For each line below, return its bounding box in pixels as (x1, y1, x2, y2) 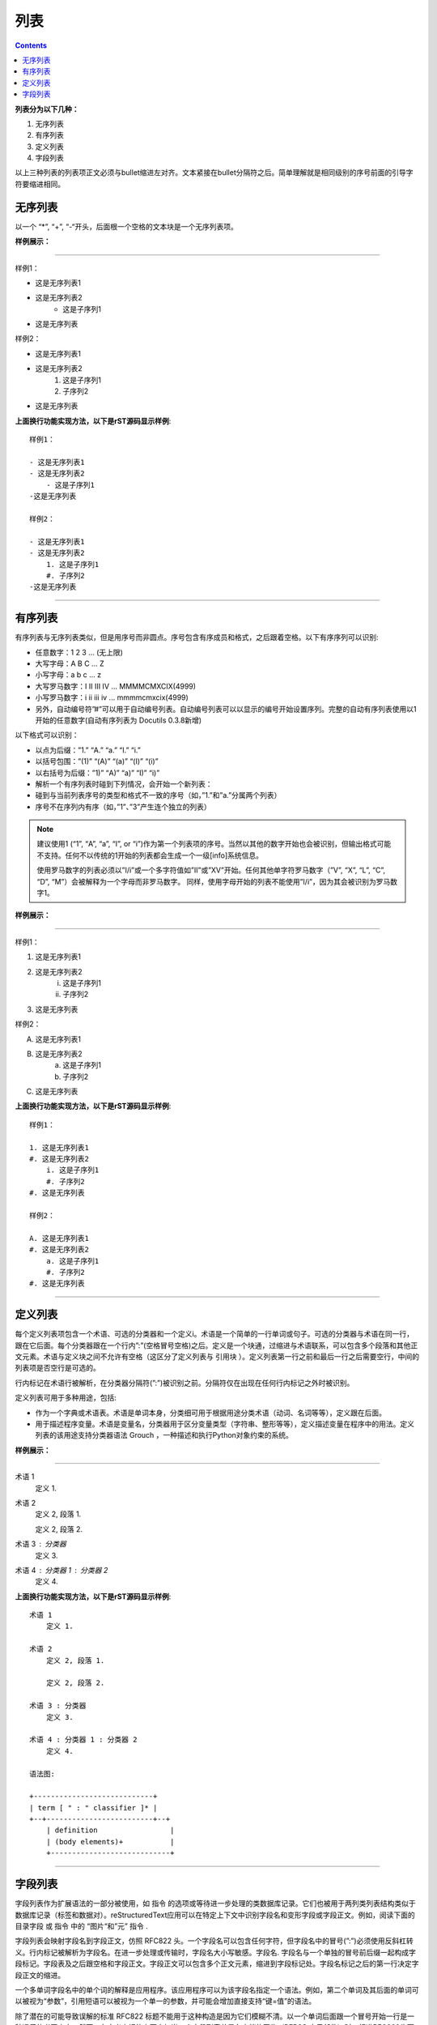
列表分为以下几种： (15, 104, 79, 113)
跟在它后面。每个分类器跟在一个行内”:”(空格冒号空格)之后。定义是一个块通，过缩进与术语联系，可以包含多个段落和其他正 (15, 1341, 418, 1350)
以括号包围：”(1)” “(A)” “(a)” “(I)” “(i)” (35, 757, 159, 766)
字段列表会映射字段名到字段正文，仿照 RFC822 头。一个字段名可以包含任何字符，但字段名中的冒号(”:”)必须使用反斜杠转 (15, 1936, 414, 1946)
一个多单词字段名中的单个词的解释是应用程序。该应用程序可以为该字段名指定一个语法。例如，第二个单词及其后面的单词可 (15, 1985, 419, 1994)
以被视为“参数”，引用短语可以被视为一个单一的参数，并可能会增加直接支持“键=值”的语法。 (15, 1997, 316, 2006)
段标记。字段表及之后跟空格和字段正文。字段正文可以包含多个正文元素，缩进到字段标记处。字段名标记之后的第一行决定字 (15, 1959, 419, 1968)
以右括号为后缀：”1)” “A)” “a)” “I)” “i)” (35, 768, 160, 778)
